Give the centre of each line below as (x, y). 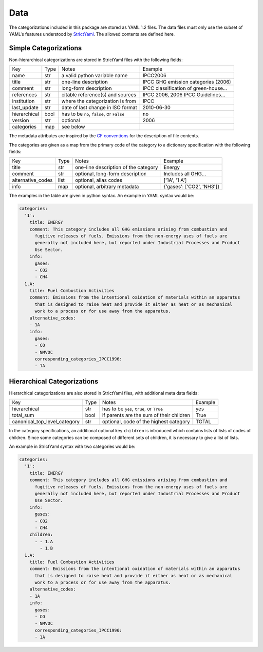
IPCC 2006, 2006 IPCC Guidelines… (184, 95)
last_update (25, 107)
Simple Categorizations (46, 48)
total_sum (23, 415)
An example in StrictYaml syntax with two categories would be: (72, 446)
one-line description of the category (117, 168)
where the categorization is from (99, 101)
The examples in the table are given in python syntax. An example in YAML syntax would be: (102, 196)
